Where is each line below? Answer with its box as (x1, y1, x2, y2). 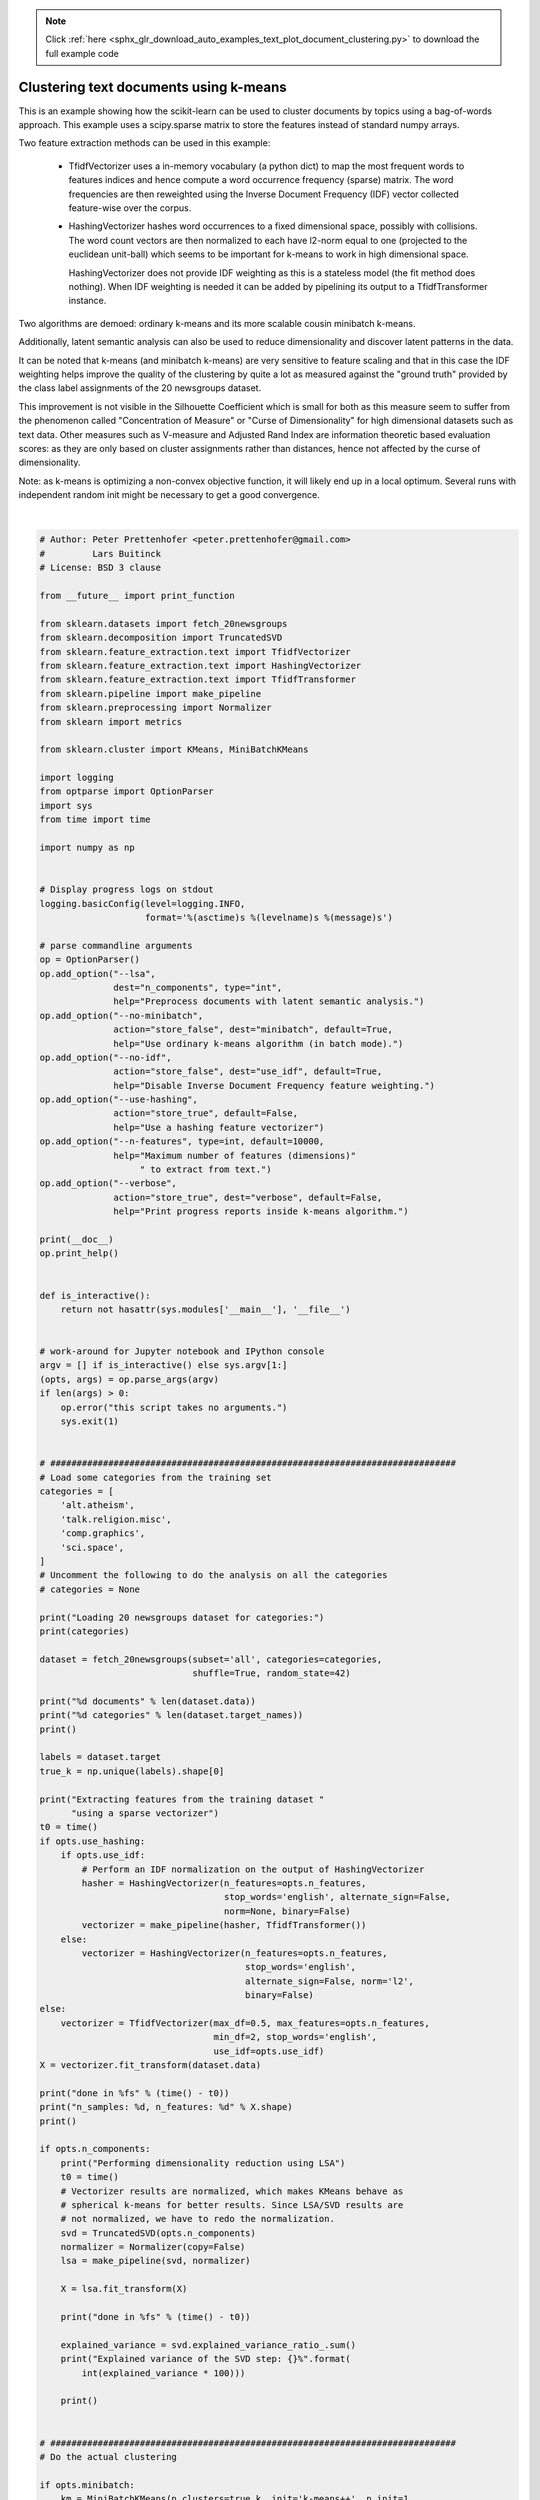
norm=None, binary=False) (223, 1905, 351, 1917)
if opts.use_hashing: (39, 1835, 146, 1847)
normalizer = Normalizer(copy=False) (60, 2241, 246, 2253)
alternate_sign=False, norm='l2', (245, 1975, 415, 1987)
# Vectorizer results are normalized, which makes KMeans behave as (60, 2185, 404, 2197)
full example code (45, 47, 119, 59)
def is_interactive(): (39, 1290, 151, 1301)
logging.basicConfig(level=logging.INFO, (39, 898, 246, 909)
